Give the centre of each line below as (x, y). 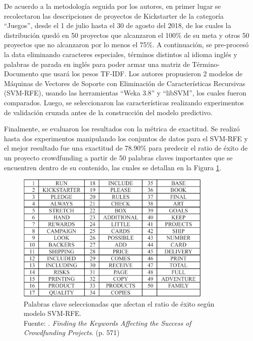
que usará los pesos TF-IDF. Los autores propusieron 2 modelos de (142, 74)
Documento (21, 74)
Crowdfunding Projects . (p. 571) (72, 332)
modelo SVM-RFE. (53, 313)
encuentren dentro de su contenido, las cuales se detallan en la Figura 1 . (113, 167)
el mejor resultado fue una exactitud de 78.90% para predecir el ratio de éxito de (126, 148)
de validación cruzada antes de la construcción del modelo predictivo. (108, 112)
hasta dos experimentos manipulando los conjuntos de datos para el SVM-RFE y (126, 138)
